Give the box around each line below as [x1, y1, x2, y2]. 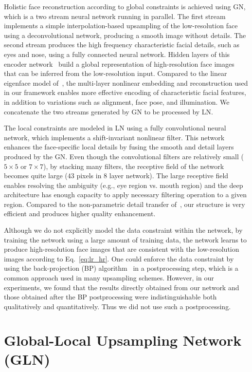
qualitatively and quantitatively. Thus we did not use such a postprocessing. [4, 301, 231, 311]
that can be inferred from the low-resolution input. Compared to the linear [4, 68, 227, 78]
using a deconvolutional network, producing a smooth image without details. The [4, 30, 246, 40]
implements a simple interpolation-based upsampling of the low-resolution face [4, 20, 238, 31]
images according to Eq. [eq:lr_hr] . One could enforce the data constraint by [4, 253, 234, 263]
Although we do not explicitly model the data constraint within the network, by [4, 225, 243, 235]
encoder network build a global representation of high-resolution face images [4, 58, 234, 69]
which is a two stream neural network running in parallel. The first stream [4, 11, 226, 21]
